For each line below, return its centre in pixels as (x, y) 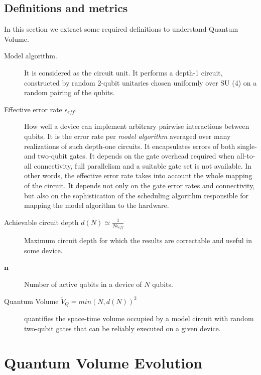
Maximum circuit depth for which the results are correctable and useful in (138, 240)
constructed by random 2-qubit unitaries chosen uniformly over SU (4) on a (141, 82)
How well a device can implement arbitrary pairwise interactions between (137, 126)
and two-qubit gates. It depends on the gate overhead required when (129, 156)
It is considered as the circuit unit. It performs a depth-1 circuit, (123, 72)
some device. (43, 250)
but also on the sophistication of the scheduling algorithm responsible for (137, 195)
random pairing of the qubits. (70, 92)
